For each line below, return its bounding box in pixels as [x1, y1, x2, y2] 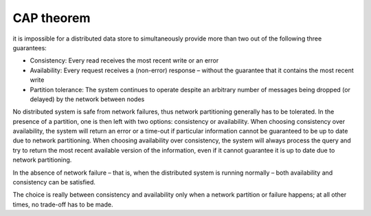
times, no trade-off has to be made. [12, 200, 113, 208]
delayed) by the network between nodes [30, 95, 145, 103]
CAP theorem [12, 10, 91, 25]
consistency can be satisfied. [12, 178, 96, 186]
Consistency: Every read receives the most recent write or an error [30, 56, 219, 65]
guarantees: [12, 43, 47, 52]
